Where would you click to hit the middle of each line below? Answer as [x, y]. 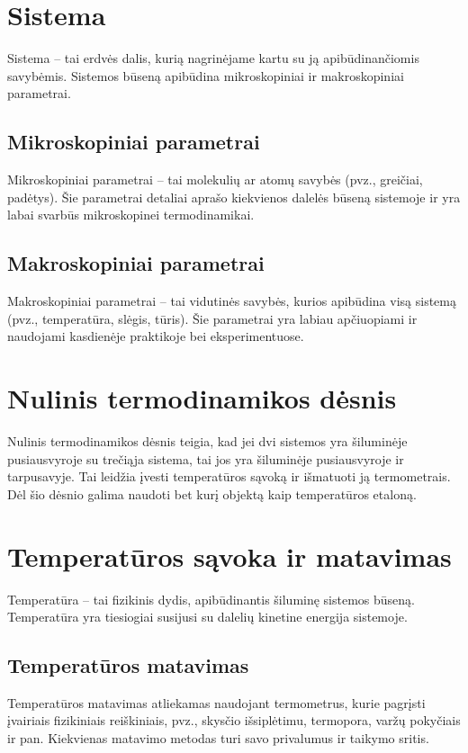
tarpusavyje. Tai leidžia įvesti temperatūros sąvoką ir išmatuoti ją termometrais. [229, 476]
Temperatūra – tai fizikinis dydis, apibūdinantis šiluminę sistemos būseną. [211, 599]
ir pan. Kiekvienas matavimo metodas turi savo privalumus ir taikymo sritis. [218, 738]
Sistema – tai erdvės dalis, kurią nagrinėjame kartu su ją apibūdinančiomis [213, 58]
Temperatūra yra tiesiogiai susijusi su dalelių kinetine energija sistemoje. [207, 617]
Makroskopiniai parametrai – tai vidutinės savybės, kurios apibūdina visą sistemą [232, 301]
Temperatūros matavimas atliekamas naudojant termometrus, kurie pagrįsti [216, 702]
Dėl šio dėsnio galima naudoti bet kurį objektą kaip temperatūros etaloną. [212, 493]
